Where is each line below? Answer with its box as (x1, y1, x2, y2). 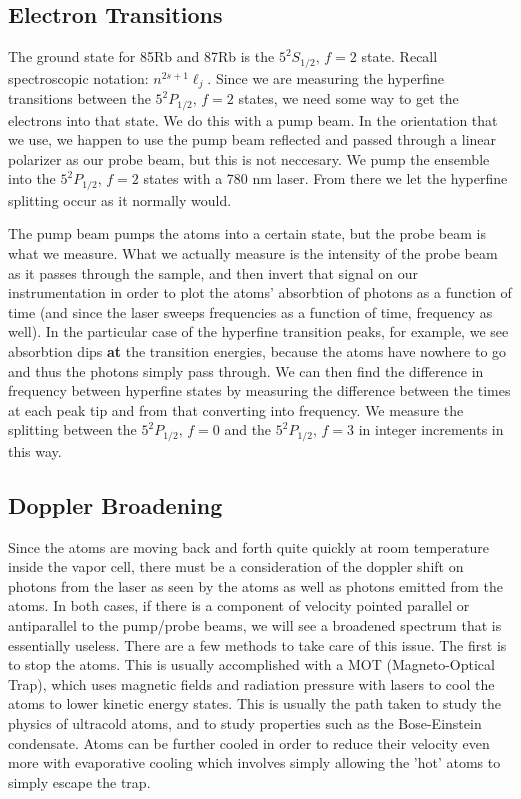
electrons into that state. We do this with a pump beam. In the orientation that (8, 109, 498, 130)
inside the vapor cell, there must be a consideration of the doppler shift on (8, 556, 464, 577)
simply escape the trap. (8, 771, 151, 792)
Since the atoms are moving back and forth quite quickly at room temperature (8, 536, 489, 557)
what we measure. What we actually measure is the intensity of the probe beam (8, 242, 498, 263)
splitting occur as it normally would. (8, 189, 232, 210)
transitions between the (8, 88, 151, 109)
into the (8, 168, 56, 189)
